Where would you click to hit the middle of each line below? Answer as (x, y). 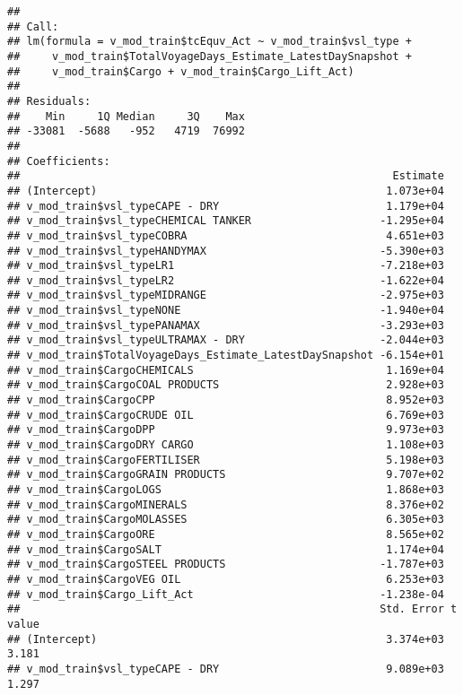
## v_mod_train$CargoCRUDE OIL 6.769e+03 (226, 415)
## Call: (33, 26)
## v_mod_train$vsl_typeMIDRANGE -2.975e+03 (226, 295)
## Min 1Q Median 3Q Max (126, 116)
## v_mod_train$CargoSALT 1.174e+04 (226, 549)
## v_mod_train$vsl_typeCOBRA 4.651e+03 (226, 235)
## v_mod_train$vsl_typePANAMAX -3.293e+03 (226, 325)
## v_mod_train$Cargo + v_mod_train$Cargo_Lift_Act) (181, 71)
